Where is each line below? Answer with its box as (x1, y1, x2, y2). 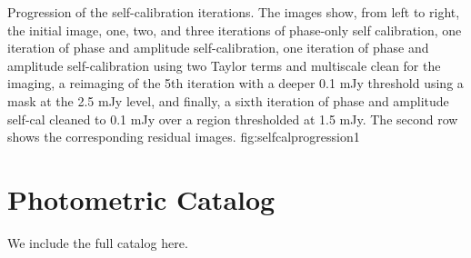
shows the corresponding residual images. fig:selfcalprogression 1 (7, 127, 360, 146)
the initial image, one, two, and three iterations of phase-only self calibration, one (7, 20, 462, 39)
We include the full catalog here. (7, 233, 188, 252)
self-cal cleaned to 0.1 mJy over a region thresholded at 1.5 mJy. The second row (7, 109, 458, 128)
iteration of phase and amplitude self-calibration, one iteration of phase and (7, 38, 429, 57)
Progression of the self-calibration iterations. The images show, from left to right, (7, 3, 460, 21)
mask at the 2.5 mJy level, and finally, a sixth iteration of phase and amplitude (7, 91, 449, 110)
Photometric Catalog (7, 180, 276, 217)
